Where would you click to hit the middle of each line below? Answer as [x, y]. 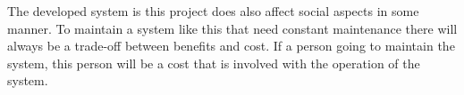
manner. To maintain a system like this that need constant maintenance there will [232, 28]
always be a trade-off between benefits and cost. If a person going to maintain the [231, 46]
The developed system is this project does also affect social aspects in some [213, 11]
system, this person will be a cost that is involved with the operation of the [214, 63]
